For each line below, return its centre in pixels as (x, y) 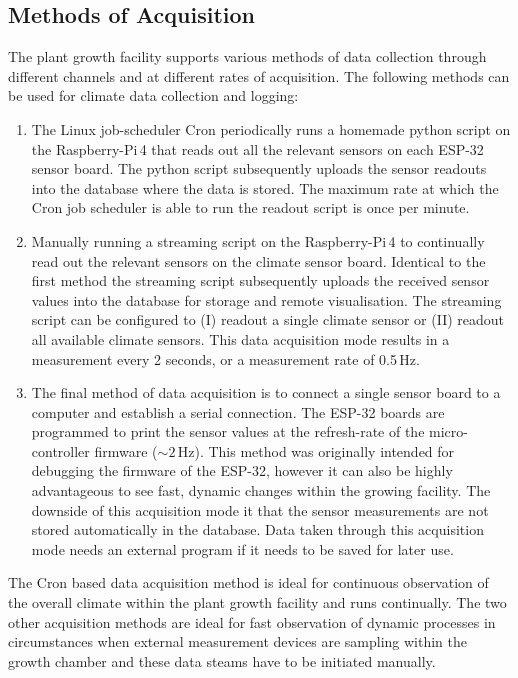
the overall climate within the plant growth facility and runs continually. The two (257, 602)
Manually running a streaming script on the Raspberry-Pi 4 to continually (258, 240)
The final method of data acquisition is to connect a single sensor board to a (266, 392)
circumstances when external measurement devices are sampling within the (237, 641)
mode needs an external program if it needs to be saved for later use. (242, 548)
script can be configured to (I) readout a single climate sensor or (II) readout (268, 319)
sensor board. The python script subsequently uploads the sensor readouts (259, 168)
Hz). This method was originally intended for (316, 450)
